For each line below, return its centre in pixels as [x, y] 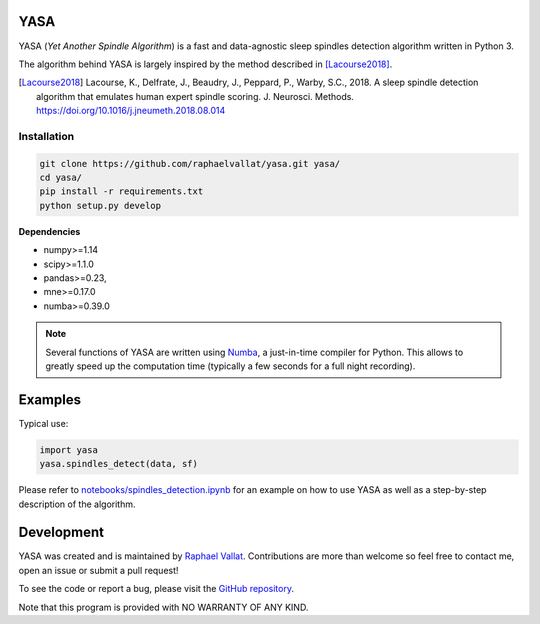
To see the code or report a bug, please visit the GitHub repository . [156, 589]
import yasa [69, 449]
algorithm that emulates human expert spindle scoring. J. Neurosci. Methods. [195, 96]
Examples [50, 399]
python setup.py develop [100, 205]
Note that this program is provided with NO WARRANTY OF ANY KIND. [163, 607]
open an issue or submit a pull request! [98, 570]
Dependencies [49, 231]
